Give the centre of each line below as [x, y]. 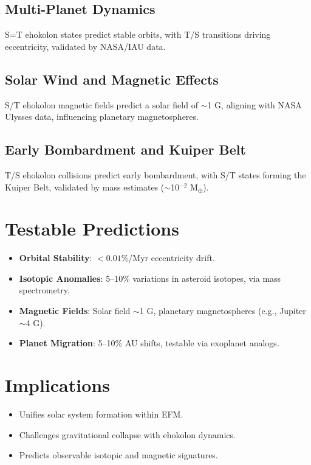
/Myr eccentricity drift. [172, 258]
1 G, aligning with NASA [255, 104]
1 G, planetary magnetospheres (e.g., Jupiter [223, 311]
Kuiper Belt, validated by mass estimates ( [85, 187]
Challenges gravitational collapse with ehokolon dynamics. [127, 434]
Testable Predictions [92, 229]
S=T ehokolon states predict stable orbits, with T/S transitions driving [138, 34]
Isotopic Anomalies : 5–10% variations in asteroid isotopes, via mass [150, 278]
